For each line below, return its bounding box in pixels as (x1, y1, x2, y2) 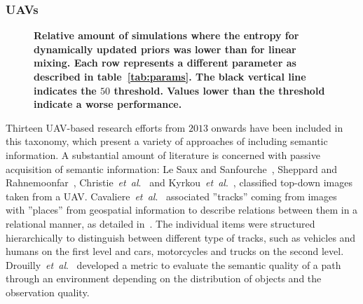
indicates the (34, 83, 97, 97)
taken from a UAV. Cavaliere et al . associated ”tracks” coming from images (6, 188, 337, 203)
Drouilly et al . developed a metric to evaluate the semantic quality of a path (6, 257, 341, 272)
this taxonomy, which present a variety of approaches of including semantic (6, 134, 328, 148)
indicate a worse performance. (34, 97, 182, 111)
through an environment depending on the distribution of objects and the (6, 271, 322, 286)
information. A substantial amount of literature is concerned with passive (6, 147, 320, 162)
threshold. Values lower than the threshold (114, 83, 325, 97)
